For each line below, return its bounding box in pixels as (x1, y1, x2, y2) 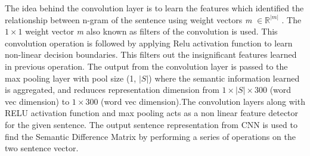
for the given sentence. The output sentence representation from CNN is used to (5, 118, 297, 130)
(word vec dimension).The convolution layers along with (101, 95, 305, 107)
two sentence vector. (5, 142, 79, 154)
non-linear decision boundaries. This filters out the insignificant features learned (5, 48, 297, 61)
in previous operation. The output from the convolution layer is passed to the (5, 60, 288, 72)
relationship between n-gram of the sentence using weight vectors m (5, 13, 252, 26)
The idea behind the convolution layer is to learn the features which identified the (5, 2, 304, 14)
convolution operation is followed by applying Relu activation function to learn (5, 36, 293, 49)
